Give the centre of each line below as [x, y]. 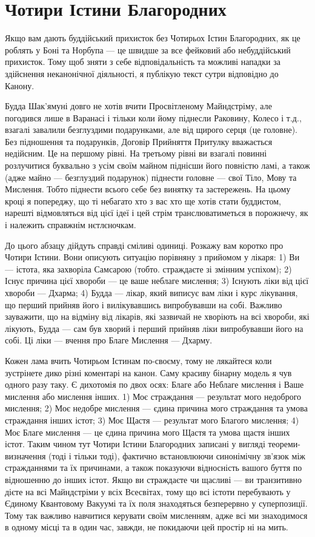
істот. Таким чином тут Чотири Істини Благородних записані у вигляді [135, 444]
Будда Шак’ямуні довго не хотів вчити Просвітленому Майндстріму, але [138, 106]
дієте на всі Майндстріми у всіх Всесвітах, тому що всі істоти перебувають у [148, 491]
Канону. [20, 85]
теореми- [284, 444]
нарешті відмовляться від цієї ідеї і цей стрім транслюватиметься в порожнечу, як [157, 213]
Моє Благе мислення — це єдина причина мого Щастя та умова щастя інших [148, 432]
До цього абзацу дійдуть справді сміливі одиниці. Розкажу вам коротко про [144, 245]
